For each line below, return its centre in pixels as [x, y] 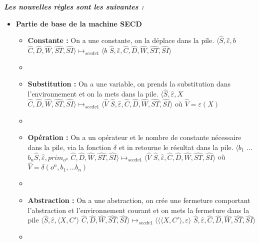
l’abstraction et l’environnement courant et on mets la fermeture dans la [138, 210]
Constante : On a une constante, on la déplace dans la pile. [121, 40]
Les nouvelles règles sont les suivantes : [74, 6]
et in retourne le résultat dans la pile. [176, 147]
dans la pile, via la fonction [69, 147]
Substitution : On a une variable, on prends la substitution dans [129, 84]
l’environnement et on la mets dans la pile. [93, 94]
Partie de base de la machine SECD [79, 23]
